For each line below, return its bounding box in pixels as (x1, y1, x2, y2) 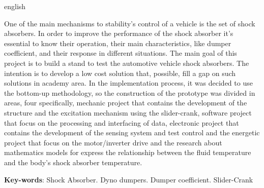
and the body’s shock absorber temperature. (4, 157, 142, 167)
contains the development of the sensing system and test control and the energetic (4, 127, 260, 138)
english (4, 1, 26, 11)
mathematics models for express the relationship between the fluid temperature (4, 147, 251, 158)
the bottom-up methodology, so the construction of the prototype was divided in (4, 87, 255, 98)
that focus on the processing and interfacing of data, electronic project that (4, 117, 239, 128)
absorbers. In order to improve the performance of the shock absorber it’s (4, 28, 233, 39)
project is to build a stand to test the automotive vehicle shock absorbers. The (4, 57, 249, 68)
